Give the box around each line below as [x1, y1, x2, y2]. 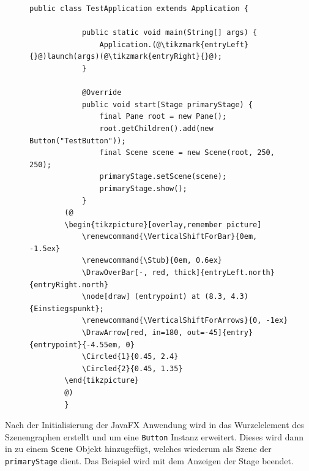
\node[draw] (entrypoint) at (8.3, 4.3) [81, 292, 248, 301]
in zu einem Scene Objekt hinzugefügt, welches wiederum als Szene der [5, 442, 272, 455]
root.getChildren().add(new [99, 124, 214, 133]
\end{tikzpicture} [64, 376, 139, 385]
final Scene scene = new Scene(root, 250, [99, 148, 275, 157]
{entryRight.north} [29, 280, 108, 289]
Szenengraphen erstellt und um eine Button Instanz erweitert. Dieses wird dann [5, 430, 304, 443]
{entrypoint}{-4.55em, [29, 340, 122, 349]
